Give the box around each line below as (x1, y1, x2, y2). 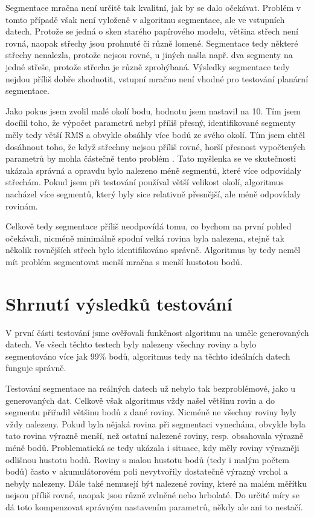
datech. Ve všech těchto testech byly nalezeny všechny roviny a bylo (5, 338, 257, 351)
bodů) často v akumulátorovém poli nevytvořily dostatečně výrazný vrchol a (5, 465, 288, 478)
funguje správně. (5, 361, 66, 374)
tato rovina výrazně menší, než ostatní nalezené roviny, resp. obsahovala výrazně (5, 429, 304, 442)
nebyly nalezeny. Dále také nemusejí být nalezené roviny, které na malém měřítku (5, 476, 307, 489)
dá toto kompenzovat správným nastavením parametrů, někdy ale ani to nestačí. (5, 500, 303, 513)
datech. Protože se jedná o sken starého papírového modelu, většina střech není (5, 25, 298, 38)
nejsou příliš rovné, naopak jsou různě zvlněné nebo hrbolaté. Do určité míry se (5, 489, 300, 501)
